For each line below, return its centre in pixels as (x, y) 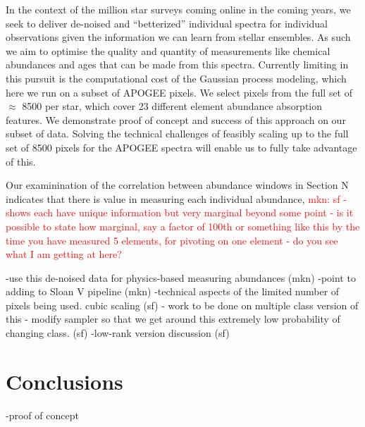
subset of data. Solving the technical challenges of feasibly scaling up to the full (177, 134)
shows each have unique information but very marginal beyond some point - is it (180, 212)
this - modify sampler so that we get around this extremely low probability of (173, 319)
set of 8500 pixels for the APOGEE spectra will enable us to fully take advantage (181, 147)
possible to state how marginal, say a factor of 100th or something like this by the (183, 226)
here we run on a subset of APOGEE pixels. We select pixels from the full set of (179, 92)
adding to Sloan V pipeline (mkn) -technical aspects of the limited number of (173, 291)
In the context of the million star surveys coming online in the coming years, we (178, 9)
